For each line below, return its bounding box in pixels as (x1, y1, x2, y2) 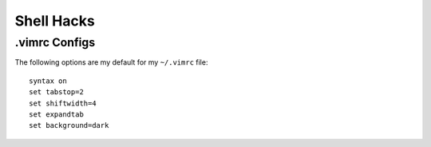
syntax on (29, 76, 67, 85)
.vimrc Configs (14, 35, 96, 50)
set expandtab (29, 109, 84, 119)
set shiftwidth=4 (29, 98, 97, 108)
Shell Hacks (14, 12, 95, 30)
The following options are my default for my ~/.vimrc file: (14, 58, 208, 67)
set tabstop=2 (29, 88, 84, 97)
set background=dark (29, 121, 109, 130)
